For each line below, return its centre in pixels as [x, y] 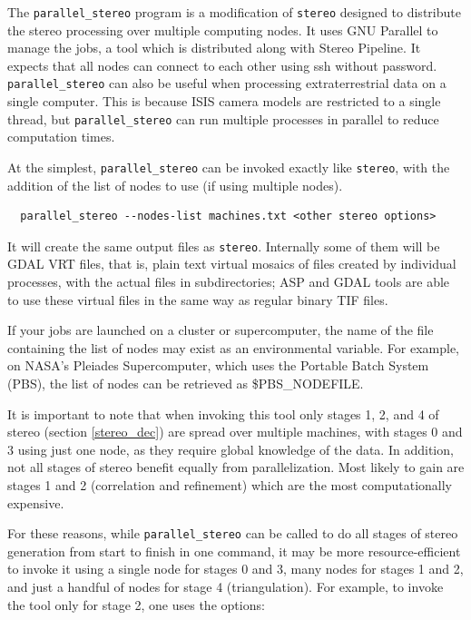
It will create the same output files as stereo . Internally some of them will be [224, 246]
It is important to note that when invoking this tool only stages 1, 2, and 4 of [223, 413]
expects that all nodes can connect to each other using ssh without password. [222, 65]
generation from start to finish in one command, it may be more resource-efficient [234, 551]
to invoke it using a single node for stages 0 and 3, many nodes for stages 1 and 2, [235, 569]
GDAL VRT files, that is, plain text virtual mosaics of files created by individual [232, 264]
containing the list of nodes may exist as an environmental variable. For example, [234, 347]
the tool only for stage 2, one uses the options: [136, 604]
